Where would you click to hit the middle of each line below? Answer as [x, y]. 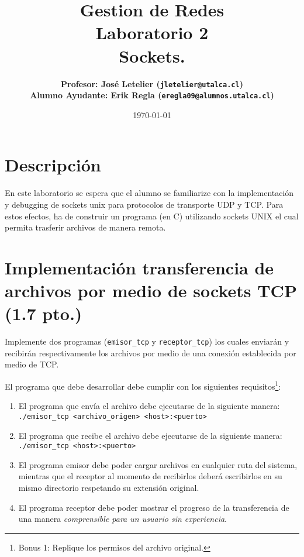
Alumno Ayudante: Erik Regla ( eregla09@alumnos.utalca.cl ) [152, 95]
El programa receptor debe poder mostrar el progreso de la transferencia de [154, 507]
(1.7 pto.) [44, 313]
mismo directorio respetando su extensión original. [109, 487]
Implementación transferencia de [139, 267]
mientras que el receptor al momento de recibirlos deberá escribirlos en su [150, 476]
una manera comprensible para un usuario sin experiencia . [123, 519]
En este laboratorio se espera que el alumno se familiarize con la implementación [149, 193]
